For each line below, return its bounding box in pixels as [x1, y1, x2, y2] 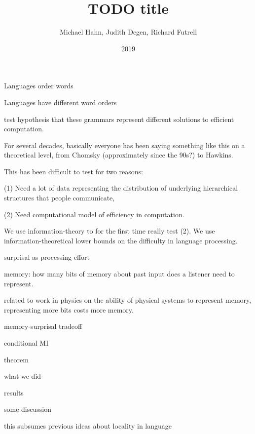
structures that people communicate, [4, 193, 115, 203]
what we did [4, 371, 41, 381]
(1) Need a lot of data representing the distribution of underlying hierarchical [4, 183, 238, 193]
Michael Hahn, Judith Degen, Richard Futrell [59, 27, 197, 37]
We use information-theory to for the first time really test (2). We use [4, 226, 215, 236]
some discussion [4, 404, 51, 414]
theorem [4, 354, 29, 364]
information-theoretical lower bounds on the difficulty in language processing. [4, 235, 238, 245]
